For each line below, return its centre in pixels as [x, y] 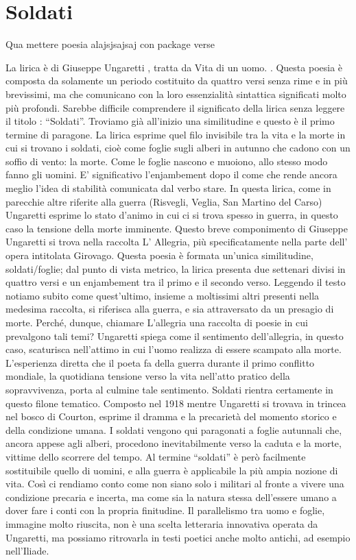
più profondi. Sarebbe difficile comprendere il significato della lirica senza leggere [175, 107]
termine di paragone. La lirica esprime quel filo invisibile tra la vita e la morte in [176, 134]
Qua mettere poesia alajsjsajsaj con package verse [110, 44]
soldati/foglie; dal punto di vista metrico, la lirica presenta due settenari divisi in [176, 268]
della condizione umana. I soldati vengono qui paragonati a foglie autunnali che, [174, 429]
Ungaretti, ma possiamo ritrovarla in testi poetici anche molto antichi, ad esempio [178, 537]
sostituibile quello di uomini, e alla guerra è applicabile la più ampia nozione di [172, 470]
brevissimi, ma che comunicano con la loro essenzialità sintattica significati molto [176, 94]
